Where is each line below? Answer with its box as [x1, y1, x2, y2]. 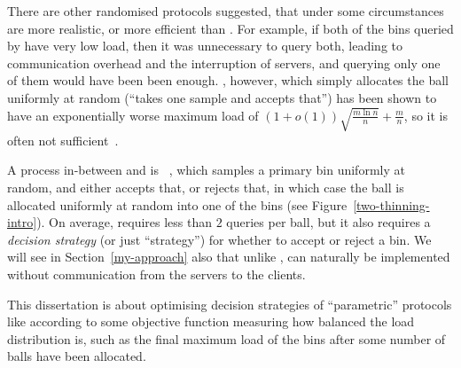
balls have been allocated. [7, 347, 146, 365]
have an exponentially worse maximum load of [7, 106, 259, 124]
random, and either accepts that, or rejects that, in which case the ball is [7, 178, 404, 196]
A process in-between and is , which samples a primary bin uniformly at [7, 161, 405, 179]
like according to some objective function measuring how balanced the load [7, 312, 415, 331]
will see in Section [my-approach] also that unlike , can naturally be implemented [7, 247, 450, 266]
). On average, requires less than [36, 213, 213, 231]
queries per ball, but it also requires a [226, 213, 431, 231]
